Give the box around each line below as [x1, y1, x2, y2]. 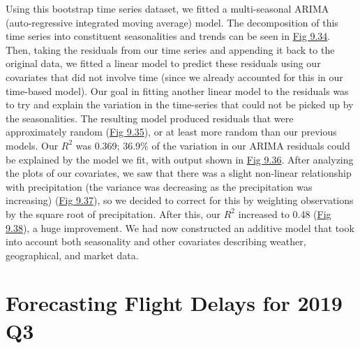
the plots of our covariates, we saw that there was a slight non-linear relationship [6, 166, 352, 180]
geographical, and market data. [6, 247, 139, 262]
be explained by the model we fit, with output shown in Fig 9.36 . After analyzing [6, 152, 354, 166]
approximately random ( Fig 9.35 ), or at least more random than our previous [6, 124, 337, 139]
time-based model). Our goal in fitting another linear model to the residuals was [6, 83, 349, 98]
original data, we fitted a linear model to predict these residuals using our [6, 56, 321, 71]
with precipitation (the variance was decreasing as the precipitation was [6, 179, 313, 194]
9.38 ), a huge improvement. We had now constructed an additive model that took [6, 220, 354, 235]
